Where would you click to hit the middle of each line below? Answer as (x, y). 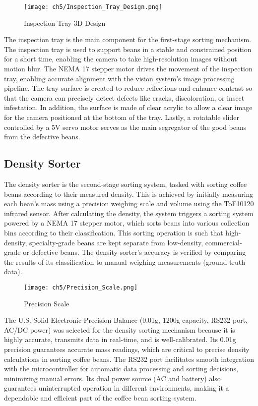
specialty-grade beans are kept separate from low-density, (116, 242)
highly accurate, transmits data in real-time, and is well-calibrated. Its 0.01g (120, 339)
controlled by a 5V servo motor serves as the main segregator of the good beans (125, 127)
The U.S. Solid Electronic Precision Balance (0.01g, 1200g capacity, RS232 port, (126, 320)
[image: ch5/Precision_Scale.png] (81, 287)
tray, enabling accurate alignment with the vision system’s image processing (119, 78)
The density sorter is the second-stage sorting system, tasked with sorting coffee (126, 184)
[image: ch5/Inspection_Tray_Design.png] (93, 7)
